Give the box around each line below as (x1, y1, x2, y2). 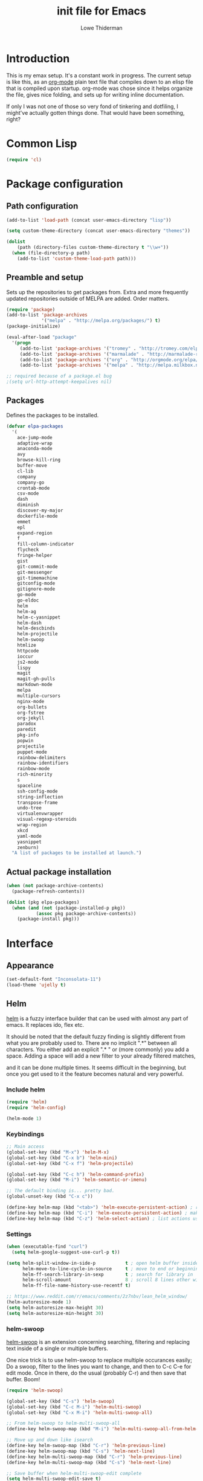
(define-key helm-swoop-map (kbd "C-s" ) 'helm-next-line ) (6, 1448, 155, 1454)
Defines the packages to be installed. (6, 411, 99, 419)
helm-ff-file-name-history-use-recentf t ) (22, 1282, 131, 1289)
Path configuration (6, 201, 79, 211)
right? (6, 115, 21, 123)
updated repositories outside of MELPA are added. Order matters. (6, 295, 170, 302)
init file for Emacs (56, 4, 147, 18)
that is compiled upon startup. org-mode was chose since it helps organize (6, 85, 193, 92)
